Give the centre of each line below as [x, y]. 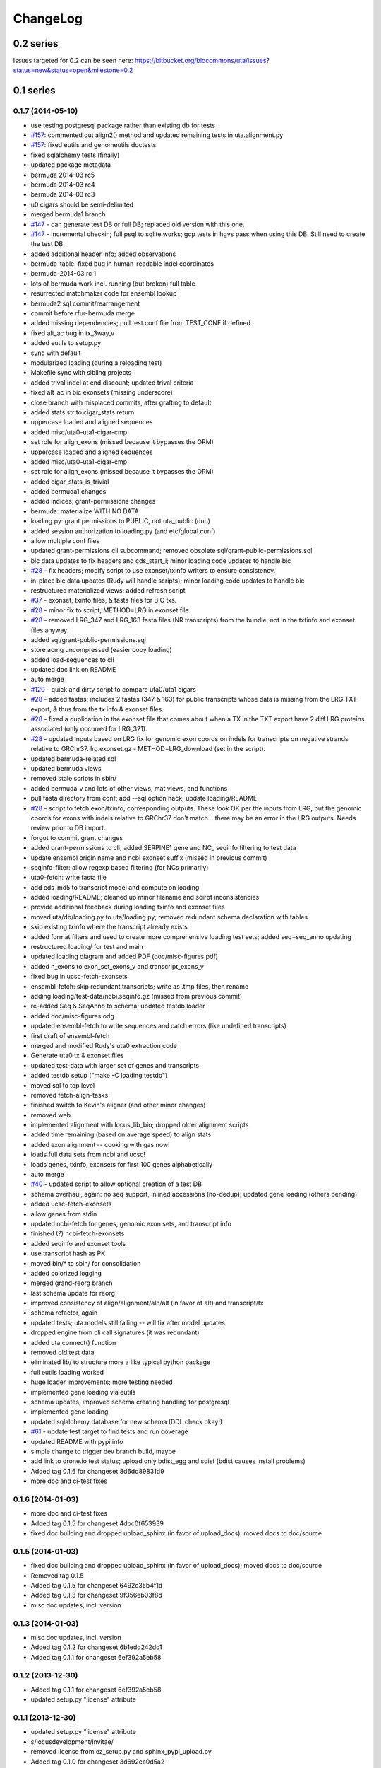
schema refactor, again [64, 1313]
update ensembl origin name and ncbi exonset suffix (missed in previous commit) [149, 857]
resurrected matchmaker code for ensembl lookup [104, 293]
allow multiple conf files [65, 541]
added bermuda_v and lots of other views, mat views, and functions [129, 788]
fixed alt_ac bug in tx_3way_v [73, 333]
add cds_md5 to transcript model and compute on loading [115, 887]
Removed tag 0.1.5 [57, 1575]
